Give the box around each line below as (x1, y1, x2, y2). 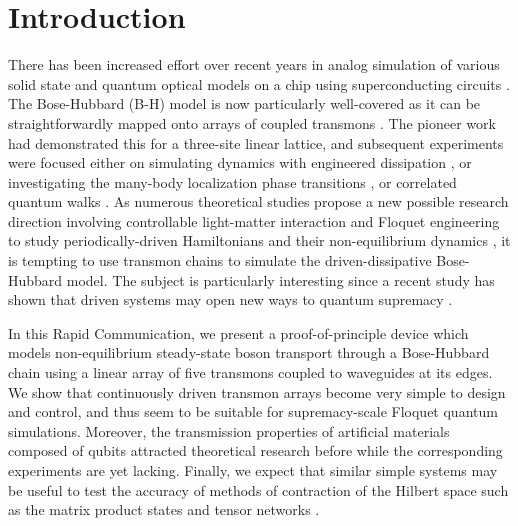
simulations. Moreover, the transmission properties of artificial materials (8, 420, 450, 441)
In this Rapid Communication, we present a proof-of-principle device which (8, 322, 469, 343)
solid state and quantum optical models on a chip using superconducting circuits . (8, 73, 510, 94)
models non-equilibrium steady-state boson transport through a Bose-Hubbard (8, 342, 490, 363)
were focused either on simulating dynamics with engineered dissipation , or (8, 152, 472, 173)
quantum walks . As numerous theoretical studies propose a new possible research (8, 191, 509, 212)
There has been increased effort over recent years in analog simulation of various (8, 54, 500, 75)
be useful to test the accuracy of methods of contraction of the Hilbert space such (8, 479, 509, 500)
